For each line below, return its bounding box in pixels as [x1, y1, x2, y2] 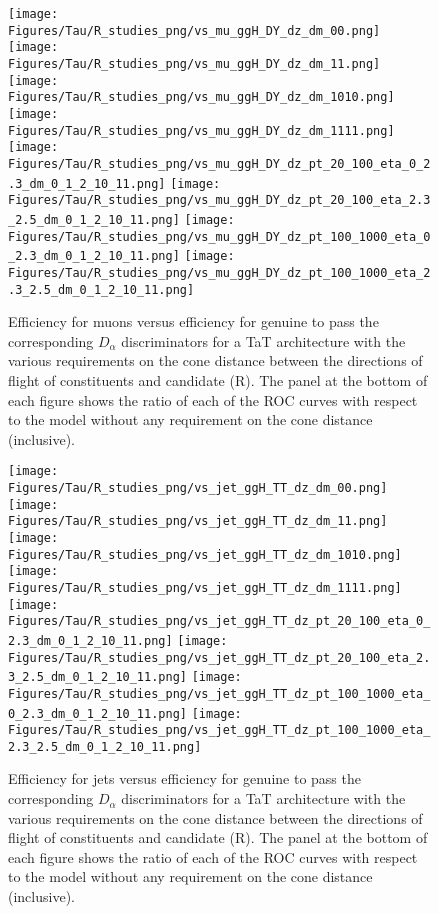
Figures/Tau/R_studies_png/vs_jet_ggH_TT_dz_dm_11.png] [8, 514, 388, 529]
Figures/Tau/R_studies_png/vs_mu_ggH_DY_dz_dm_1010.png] [8, 90, 395, 105]
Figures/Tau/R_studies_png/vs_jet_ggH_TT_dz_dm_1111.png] [8, 580, 402, 595]
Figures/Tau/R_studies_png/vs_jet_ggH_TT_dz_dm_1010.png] [8, 547, 402, 562]
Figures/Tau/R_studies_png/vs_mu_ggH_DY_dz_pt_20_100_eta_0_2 [8, 156, 431, 171]
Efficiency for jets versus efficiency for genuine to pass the [8, 768, 361, 789]
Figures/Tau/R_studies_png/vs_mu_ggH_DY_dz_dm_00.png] [8, 23, 381, 38]
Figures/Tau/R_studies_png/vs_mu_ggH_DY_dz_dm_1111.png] [8, 123, 395, 138]
